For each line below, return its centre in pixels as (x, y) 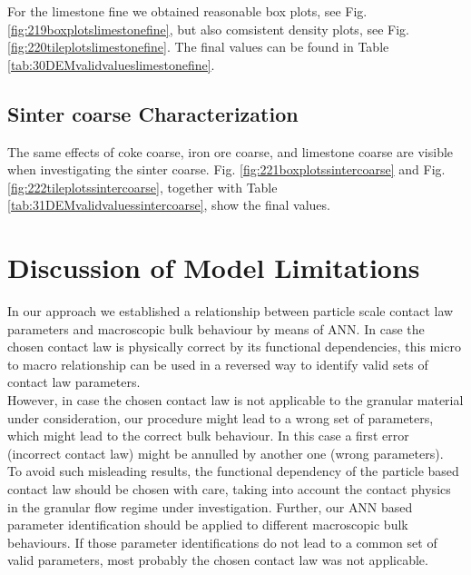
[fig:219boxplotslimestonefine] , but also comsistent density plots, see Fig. (208, 29)
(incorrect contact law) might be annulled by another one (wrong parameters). (226, 453)
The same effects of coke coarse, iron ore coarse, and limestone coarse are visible (231, 151)
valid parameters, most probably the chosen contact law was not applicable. (218, 560)
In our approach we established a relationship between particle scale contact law (231, 311)
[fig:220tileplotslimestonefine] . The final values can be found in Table (198, 47)
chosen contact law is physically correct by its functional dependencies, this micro (234, 347)
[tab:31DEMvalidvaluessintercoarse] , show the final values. (169, 205)
